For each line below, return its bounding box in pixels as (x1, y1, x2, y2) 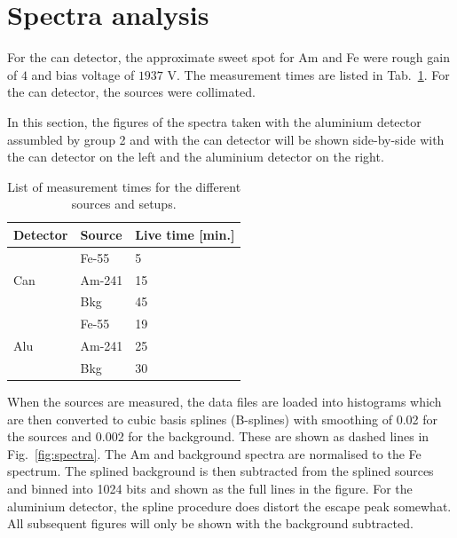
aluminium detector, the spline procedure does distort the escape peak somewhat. (7, 496, 452, 515)
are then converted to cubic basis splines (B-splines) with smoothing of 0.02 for (7, 409, 438, 428)
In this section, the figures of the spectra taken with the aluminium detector (7, 112, 422, 131)
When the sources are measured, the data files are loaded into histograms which (7, 392, 442, 411)
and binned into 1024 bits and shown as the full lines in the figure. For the (7, 479, 413, 497)
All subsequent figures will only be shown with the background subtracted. (7, 514, 414, 533)
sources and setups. (71, 194, 177, 213)
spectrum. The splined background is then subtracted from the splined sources (7, 462, 434, 480)
